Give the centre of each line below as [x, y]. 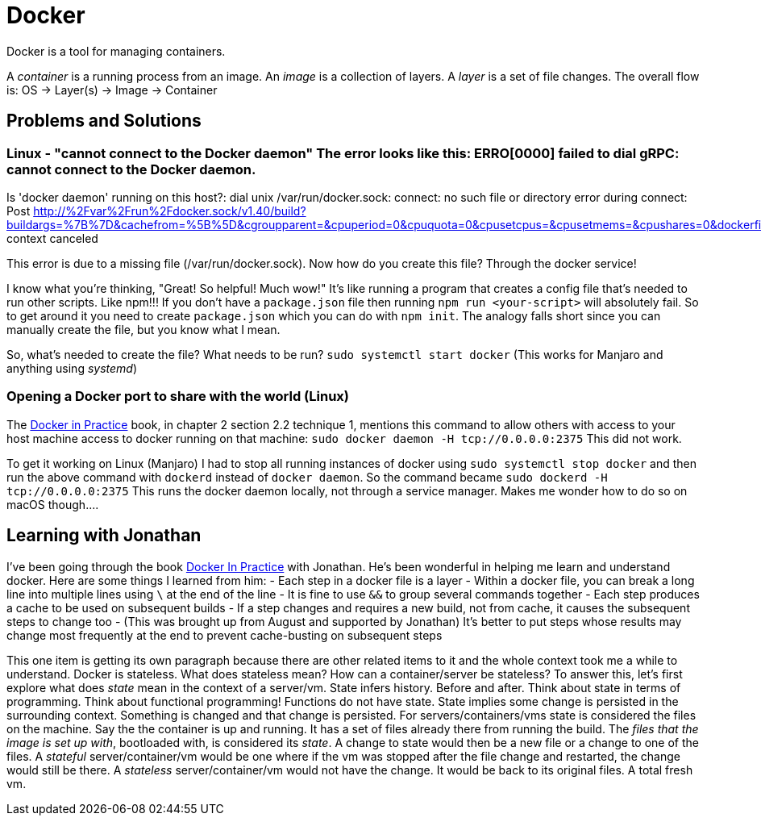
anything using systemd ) [72, 368]
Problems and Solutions [104, 121]
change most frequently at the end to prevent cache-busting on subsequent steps [225, 635]
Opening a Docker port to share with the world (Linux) [178, 396]
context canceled [52, 238]
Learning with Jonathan [104, 536]
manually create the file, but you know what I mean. [143, 329]
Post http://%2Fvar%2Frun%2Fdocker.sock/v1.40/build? [156, 211]
